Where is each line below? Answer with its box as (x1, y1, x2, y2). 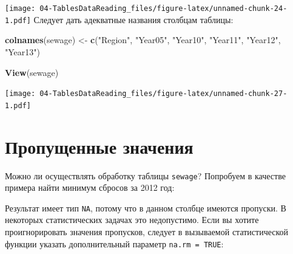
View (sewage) (5, 66, 59, 78)
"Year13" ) (5, 45, 40, 58)
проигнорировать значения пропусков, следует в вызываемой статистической (5, 225, 289, 238)
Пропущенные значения (5, 134, 194, 159)
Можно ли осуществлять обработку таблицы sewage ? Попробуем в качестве (5, 169, 286, 182)
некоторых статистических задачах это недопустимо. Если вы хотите (5, 213, 259, 226)
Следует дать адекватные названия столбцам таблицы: (33, 13, 234, 26)
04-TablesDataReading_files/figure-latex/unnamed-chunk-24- (39, 4, 288, 13)
